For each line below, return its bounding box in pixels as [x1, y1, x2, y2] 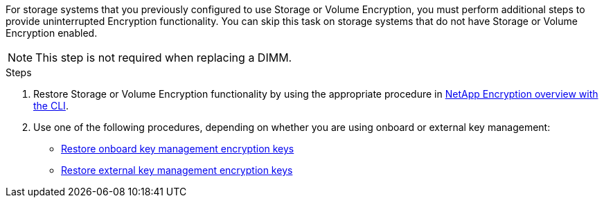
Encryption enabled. [6, 27, 98, 39]
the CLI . [33, 100, 69, 112]
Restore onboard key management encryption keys [61, 143, 294, 155]
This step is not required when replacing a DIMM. [35, 51, 292, 64]
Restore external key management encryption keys [61, 164, 293, 176]
